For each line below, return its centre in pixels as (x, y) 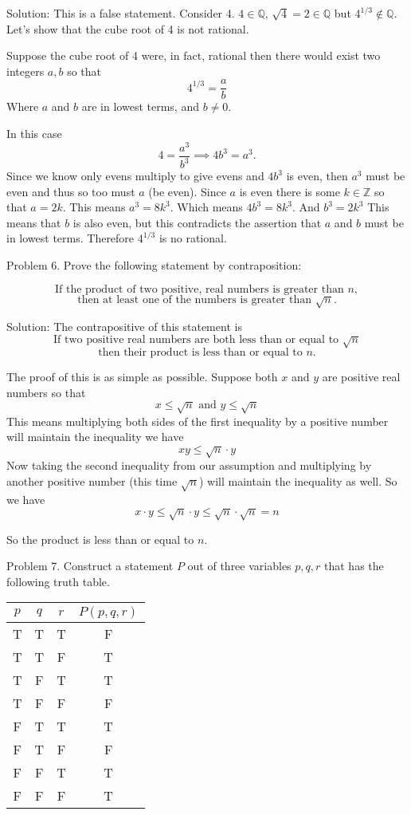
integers (25, 71)
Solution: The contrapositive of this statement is (124, 327)
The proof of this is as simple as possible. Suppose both (142, 377)
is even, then (317, 176)
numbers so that (46, 392)
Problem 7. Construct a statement (90, 566)
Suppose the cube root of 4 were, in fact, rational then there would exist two (194, 55)
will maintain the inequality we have (95, 437)
